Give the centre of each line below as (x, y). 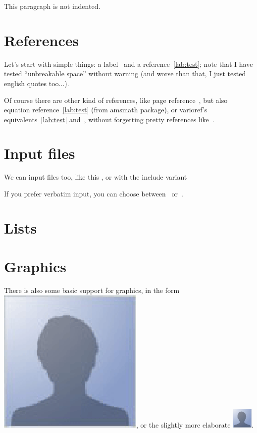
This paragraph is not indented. (52, 6)
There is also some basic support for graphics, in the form (92, 290)
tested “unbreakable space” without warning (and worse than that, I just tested (125, 73)
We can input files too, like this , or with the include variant (96, 177)
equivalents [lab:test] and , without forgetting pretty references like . (109, 119)
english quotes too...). (37, 83)
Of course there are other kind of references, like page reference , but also (116, 100)
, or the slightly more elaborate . (195, 424)
